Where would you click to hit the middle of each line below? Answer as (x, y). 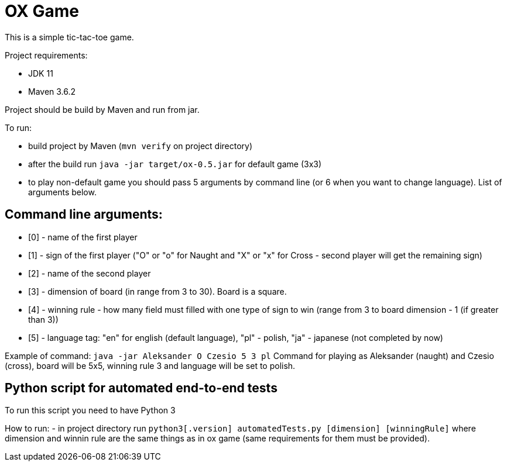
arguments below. (62, 192)
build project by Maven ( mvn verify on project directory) (141, 146)
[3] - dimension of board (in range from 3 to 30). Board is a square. (157, 291)
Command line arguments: (84, 215)
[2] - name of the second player (90, 273)
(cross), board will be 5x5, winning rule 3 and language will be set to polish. (150, 365)
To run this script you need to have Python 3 (90, 410)
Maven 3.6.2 (52, 91)
